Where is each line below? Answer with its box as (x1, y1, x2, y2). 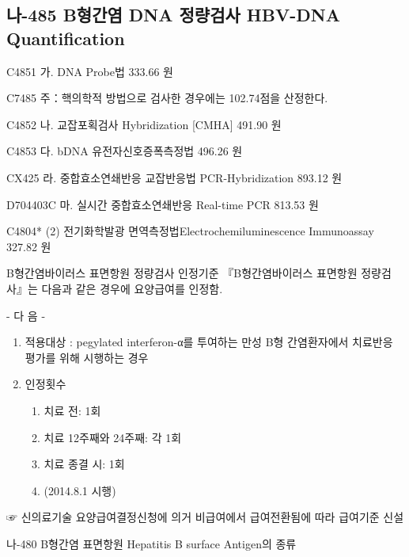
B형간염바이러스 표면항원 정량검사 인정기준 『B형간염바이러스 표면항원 (6, 265, 358, 281)
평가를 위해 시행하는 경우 (25, 349, 149, 365)
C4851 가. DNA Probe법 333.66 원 (6, 63, 173, 79)
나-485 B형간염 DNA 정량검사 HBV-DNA (6, 2, 340, 27)
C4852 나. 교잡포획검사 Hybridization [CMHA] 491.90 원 (6, 116, 282, 132)
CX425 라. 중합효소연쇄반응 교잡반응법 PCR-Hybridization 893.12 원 (6, 169, 343, 185)
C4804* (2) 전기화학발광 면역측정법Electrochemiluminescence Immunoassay (6, 223, 374, 239)
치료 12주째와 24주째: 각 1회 (44, 429, 182, 445)
